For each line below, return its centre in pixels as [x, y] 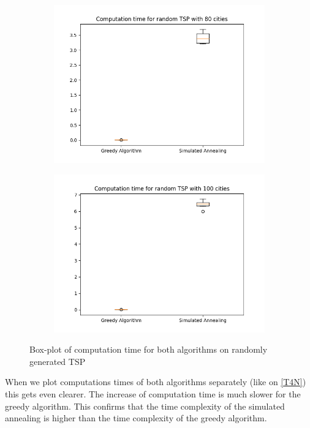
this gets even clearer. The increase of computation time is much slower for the [153, 393]
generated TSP [58, 361]
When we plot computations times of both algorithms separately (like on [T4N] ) [156, 382]
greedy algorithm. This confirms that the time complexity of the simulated [145, 406]
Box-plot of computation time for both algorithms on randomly [149, 349]
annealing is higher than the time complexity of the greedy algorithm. [136, 418]
